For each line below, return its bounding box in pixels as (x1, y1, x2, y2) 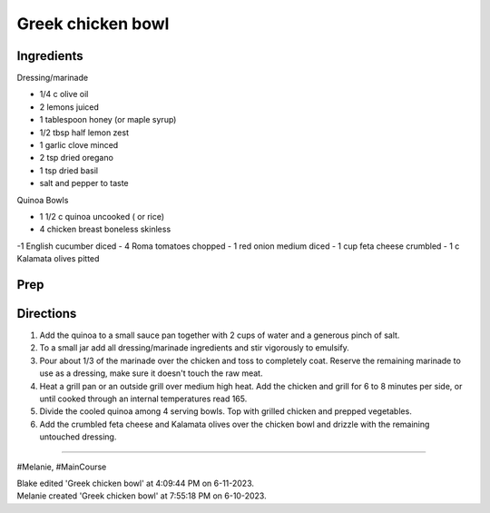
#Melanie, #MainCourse (16, 461, 107, 472)
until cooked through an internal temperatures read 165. (39, 393, 248, 404)
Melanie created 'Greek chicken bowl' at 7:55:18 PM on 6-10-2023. (16, 490, 267, 501)
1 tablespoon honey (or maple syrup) (39, 114, 177, 125)
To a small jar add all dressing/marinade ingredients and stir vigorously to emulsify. (39, 342, 349, 353)
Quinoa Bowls (16, 194, 69, 205)
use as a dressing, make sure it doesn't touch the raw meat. (39, 368, 263, 379)
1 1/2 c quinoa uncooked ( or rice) (39, 211, 165, 222)
